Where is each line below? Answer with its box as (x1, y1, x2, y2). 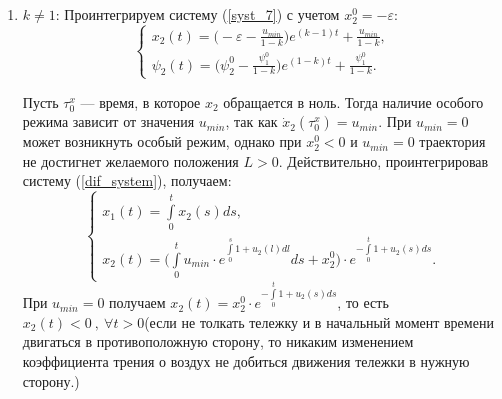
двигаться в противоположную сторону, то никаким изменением (22, 331, 414, 352)
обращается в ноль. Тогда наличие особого (223, 91, 484, 112)
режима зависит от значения (22, 111, 195, 132)
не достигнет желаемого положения (22, 150, 239, 171)
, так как (225, 111, 278, 132)
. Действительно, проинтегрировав (278, 150, 489, 171)
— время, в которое (80, 91, 201, 112)
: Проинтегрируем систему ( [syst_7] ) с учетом (55, 4, 340, 24)
